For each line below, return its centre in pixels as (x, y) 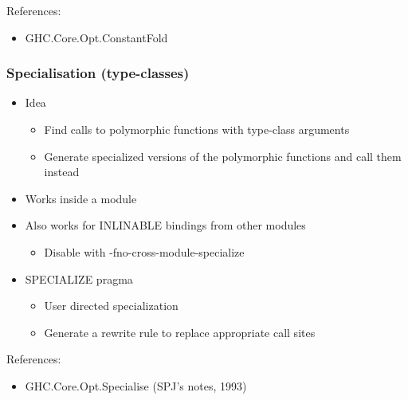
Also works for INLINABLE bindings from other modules (165, 225)
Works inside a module (81, 198)
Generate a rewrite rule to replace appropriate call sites (180, 332)
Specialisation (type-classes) (98, 73)
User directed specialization (111, 306)
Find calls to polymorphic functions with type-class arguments (197, 129)
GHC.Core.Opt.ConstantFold (96, 37)
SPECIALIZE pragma (79, 278)
